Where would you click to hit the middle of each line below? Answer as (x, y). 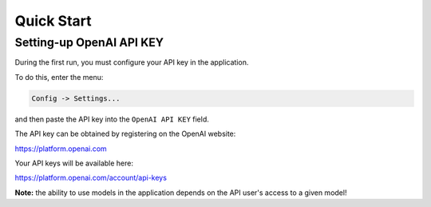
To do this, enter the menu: (59, 77)
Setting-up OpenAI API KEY (89, 42)
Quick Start (53, 21)
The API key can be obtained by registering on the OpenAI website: (125, 134)
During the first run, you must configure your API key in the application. (132, 62)
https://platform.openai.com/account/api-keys (91, 178)
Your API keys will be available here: (74, 163)
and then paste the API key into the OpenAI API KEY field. (112, 119)
